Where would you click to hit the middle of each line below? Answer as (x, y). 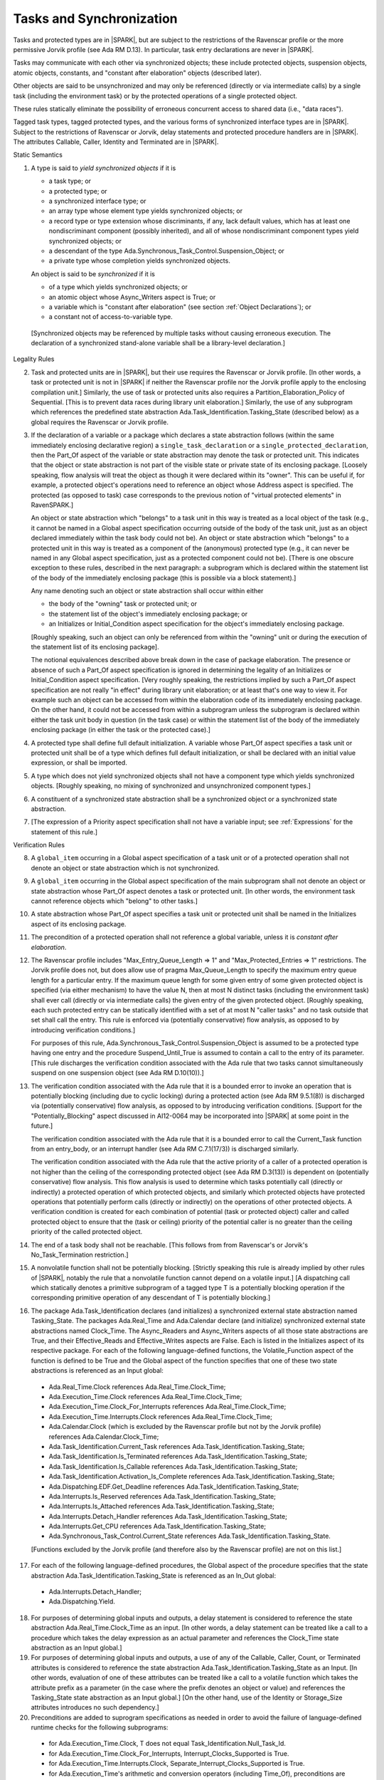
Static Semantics (38, 155)
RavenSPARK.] (52, 505)
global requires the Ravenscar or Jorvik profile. (100, 422)
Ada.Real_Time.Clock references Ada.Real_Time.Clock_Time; (137, 1387)
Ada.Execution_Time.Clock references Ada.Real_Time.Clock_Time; (145, 1396)
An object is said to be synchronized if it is (93, 273)
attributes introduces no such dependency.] (95, 1707)
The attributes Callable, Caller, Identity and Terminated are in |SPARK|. (116, 142)
